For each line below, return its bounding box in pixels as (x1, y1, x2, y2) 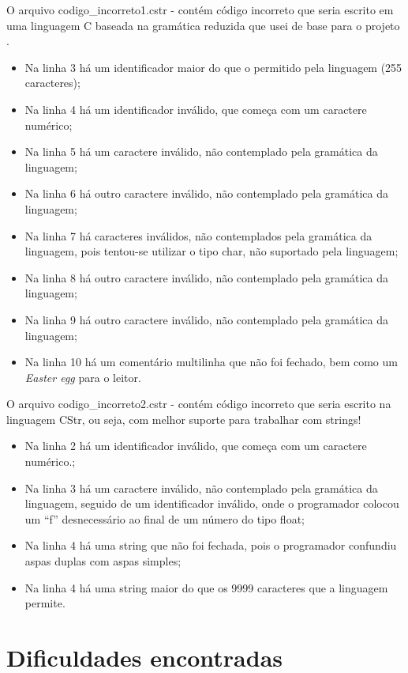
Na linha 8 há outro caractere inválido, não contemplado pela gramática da (24, 269, 389, 285)
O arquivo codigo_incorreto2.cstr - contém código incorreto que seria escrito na (6, 395, 391, 412)
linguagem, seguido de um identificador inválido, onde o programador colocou (24, 495, 399, 512)
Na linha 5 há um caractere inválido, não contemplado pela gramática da (24, 143, 378, 160)
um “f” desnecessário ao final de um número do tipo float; (24, 510, 305, 527)
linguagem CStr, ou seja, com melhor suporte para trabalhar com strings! (6, 410, 361, 427)
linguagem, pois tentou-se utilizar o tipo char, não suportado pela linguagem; (24, 243, 399, 259)
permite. (24, 595, 66, 611)
